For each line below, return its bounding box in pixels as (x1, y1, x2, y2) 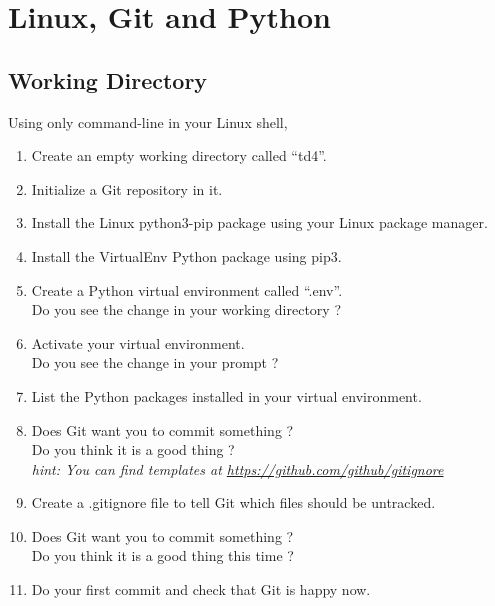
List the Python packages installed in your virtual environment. (31, 385, 422, 406)
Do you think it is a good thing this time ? (31, 545, 294, 566)
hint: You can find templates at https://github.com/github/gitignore (31, 458, 444, 479)
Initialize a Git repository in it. (31, 178, 223, 199)
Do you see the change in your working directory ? (31, 299, 341, 320)
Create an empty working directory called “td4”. (31, 145, 327, 166)
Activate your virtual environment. (31, 332, 245, 353)
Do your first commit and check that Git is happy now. (31, 579, 371, 600)
